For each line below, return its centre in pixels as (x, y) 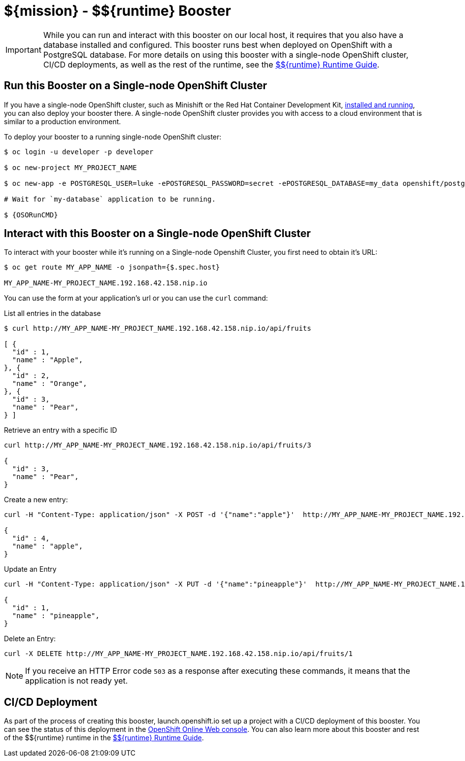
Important (23, 50)
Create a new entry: (36, 500)
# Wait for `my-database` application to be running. (110, 199)
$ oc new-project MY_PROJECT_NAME (70, 167)
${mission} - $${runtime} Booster (117, 11)
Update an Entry (30, 569)
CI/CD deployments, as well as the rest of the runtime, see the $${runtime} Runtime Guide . (211, 64)
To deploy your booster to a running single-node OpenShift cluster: (113, 137)
